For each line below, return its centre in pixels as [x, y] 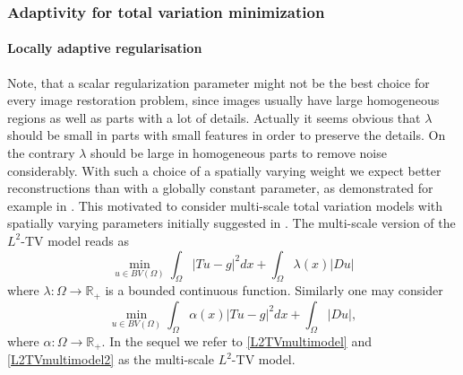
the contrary [41, 153]
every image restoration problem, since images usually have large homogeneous [223, 100]
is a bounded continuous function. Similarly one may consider [274, 290]
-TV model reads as [75, 240]
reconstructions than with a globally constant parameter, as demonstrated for [220, 188]
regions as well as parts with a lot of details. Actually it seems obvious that [214, 117]
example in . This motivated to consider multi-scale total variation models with [225, 205]
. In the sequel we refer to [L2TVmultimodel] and [236, 340]
